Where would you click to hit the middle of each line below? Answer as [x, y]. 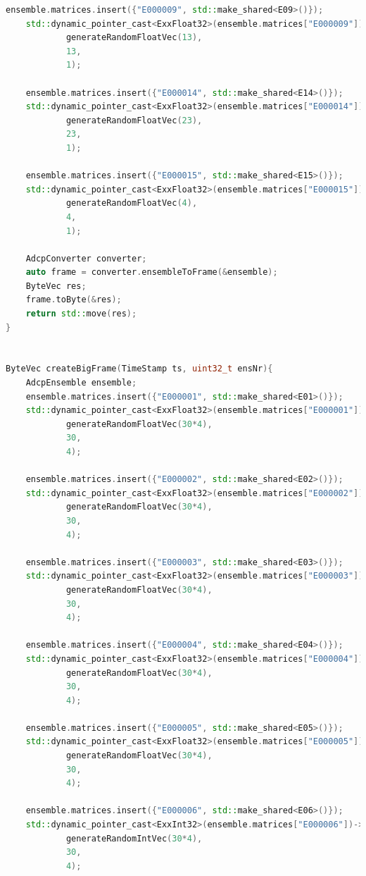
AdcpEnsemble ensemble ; [81, 383]
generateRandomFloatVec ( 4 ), [132, 203]
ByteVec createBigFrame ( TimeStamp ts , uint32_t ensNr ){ [139, 369]
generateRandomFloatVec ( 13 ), [134, 38]
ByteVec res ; [56, 286]
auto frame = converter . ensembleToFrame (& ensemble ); [152, 272]
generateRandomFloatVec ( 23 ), [134, 120]
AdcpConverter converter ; [86, 258]
